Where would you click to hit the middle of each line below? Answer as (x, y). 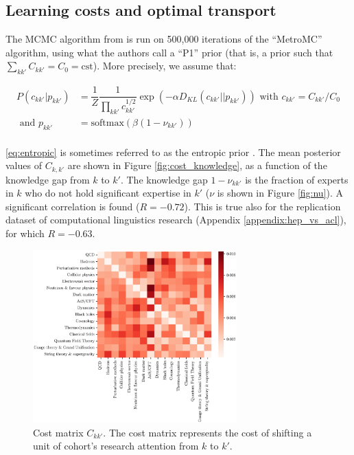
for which (25, 233)
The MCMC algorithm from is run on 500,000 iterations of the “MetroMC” (164, 39)
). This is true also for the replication (262, 206)
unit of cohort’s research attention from (116, 446)
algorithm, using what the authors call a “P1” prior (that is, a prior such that (169, 52)
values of (24, 165)
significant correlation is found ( (73, 206)
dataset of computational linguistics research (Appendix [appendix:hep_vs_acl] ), (176, 220)
